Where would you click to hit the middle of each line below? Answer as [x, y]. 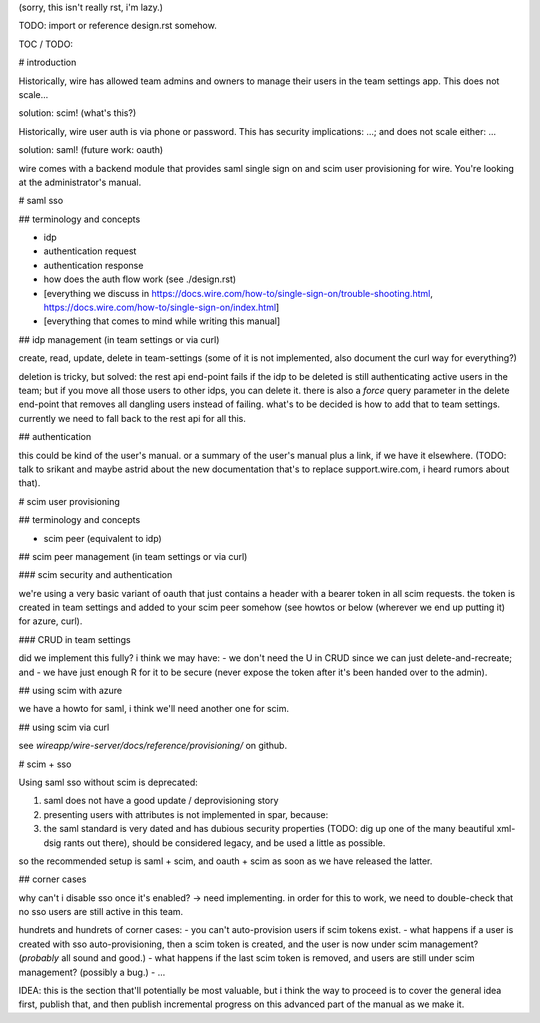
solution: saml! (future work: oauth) [91, 150]
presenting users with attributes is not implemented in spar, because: [186, 814]
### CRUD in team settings [74, 639]
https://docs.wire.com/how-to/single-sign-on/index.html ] [161, 307]
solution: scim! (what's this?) [77, 113]
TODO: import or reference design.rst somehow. [117, 26]
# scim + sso [45, 764]
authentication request [90, 251]
